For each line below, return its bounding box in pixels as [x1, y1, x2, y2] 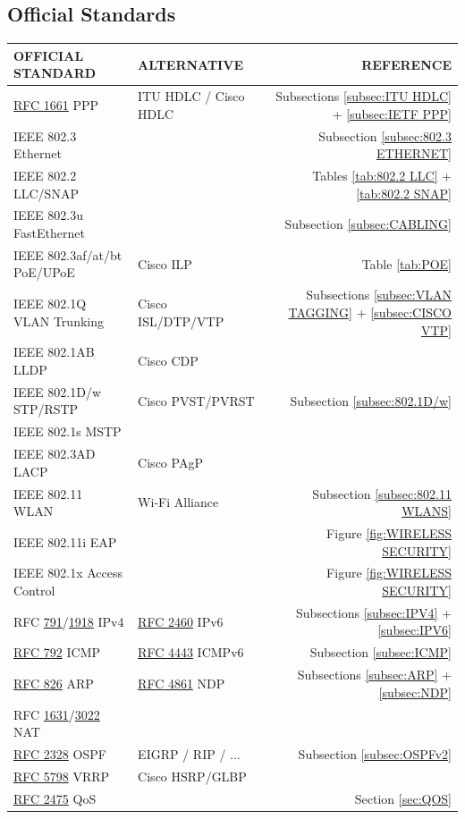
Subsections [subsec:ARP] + [297, 665, 452, 684]
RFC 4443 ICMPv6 [138, 643, 244, 662]
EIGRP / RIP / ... [138, 744, 241, 763]
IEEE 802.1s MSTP [13, 422, 122, 441]
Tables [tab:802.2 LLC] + [312, 166, 452, 185]
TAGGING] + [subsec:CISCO [288, 302, 452, 321]
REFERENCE [361, 55, 452, 73]
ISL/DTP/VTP [138, 311, 224, 330]
